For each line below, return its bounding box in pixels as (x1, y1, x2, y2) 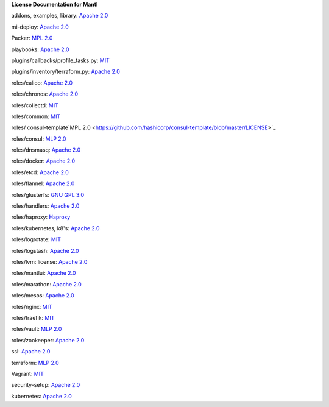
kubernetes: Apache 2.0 (11, 392, 73, 400)
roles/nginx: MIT (11, 303, 53, 310)
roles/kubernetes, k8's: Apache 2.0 (11, 224, 100, 232)
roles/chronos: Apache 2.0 (11, 90, 79, 97)
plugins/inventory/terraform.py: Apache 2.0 (11, 68, 120, 76)
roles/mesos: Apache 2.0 (11, 292, 74, 299)
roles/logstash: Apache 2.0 (11, 247, 79, 254)
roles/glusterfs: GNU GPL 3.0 (11, 191, 85, 198)
